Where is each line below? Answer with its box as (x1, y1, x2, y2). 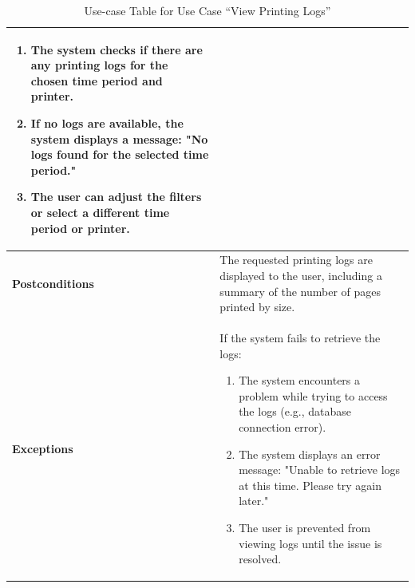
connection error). (239, 418, 326, 435)
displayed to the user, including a (219, 266, 382, 283)
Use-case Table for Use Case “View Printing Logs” (84, 2, 331, 18)
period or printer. (30, 219, 130, 236)
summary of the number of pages (219, 282, 381, 299)
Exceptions (12, 440, 73, 456)
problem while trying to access (239, 387, 388, 404)
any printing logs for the (30, 57, 168, 73)
